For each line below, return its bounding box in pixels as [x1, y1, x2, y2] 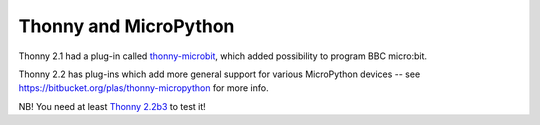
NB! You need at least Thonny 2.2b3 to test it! [18, 100, 207, 112]
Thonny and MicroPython [18, 15, 235, 37]
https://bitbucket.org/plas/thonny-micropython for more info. [18, 82, 269, 94]
